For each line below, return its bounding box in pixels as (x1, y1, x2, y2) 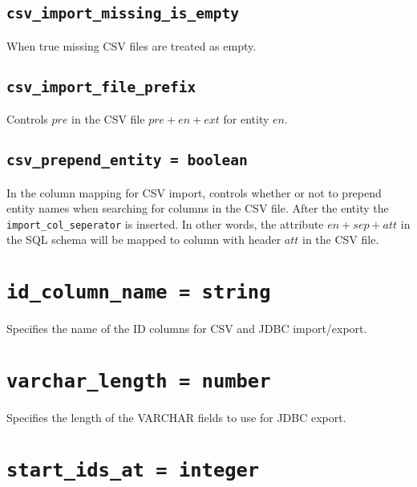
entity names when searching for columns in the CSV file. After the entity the (6, 200, 389, 217)
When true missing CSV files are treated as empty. (6, 37, 257, 54)
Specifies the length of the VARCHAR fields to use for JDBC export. (6, 409, 346, 426)
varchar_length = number (6, 370, 271, 392)
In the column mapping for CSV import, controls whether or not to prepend (6, 184, 382, 201)
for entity (223, 111, 269, 128)
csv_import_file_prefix (6, 78, 196, 95)
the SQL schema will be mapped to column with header (6, 231, 281, 248)
